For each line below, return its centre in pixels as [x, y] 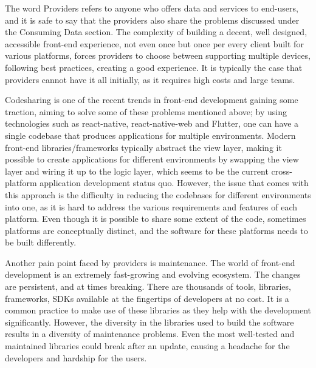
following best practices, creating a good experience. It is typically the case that [154, 67]
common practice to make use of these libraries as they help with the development [158, 310]
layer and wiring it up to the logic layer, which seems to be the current [137, 171]
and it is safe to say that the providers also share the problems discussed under [152, 20]
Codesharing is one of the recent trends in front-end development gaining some [152, 100]
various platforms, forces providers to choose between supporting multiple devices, [158, 55]
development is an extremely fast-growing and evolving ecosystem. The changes [153, 274]
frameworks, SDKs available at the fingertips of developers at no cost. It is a [147, 298]
